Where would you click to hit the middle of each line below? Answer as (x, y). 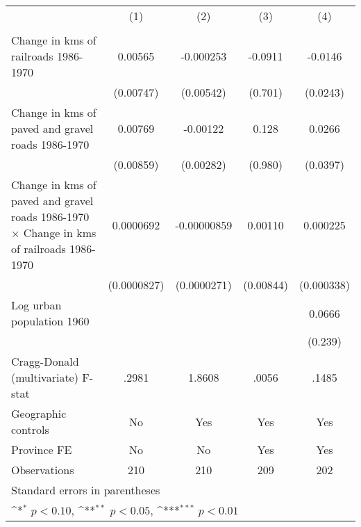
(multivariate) (45, 377)
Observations (43, 470)
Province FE (42, 449)
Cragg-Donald (45, 361)
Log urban (36, 305)
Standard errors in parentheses (86, 490)
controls (30, 429)
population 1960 (50, 321)
